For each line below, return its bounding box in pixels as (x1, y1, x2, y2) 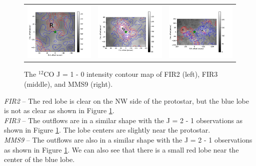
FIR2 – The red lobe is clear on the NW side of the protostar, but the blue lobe (4, 95, 249, 106)
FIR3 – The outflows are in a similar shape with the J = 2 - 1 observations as (4, 115, 243, 125)
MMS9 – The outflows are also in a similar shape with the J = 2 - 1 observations (4, 134, 252, 145)
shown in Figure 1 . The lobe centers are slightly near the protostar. (4, 125, 210, 135)
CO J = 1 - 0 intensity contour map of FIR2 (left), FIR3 (43, 69, 218, 79)
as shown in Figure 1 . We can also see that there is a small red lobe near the (4, 144, 239, 155)
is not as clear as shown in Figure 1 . (4, 105, 114, 116)
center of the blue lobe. (4, 154, 75, 165)
